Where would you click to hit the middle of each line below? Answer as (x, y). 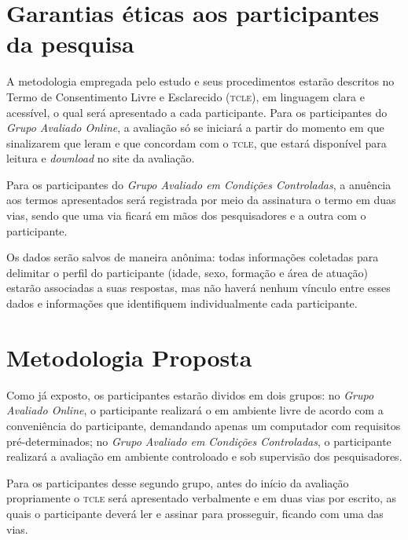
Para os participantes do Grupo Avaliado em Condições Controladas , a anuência (199, 184)
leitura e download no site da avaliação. (101, 158)
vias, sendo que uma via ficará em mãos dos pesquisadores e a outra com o (186, 215)
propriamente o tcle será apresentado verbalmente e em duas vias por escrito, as (202, 498)
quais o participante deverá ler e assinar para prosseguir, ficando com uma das (195, 513)
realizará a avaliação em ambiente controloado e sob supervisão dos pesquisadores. (204, 456)
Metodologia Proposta (129, 357)
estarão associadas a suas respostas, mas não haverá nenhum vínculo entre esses (198, 288)
